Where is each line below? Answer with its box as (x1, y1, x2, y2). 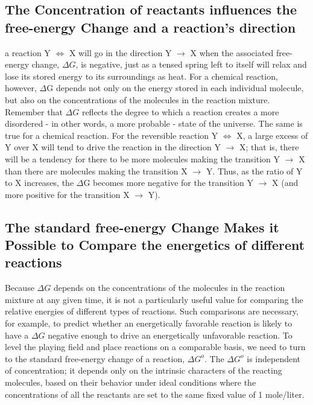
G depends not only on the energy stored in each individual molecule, (46, 81, 304, 94)
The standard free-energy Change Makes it (5, 217, 279, 236)
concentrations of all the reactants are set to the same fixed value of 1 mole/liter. (5, 387, 305, 400)
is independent (247, 352, 300, 365)
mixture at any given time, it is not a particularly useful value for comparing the (5, 293, 303, 305)
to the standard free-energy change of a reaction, (5, 352, 185, 365)
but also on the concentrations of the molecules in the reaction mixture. (5, 93, 270, 106)
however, (5, 81, 37, 94)
